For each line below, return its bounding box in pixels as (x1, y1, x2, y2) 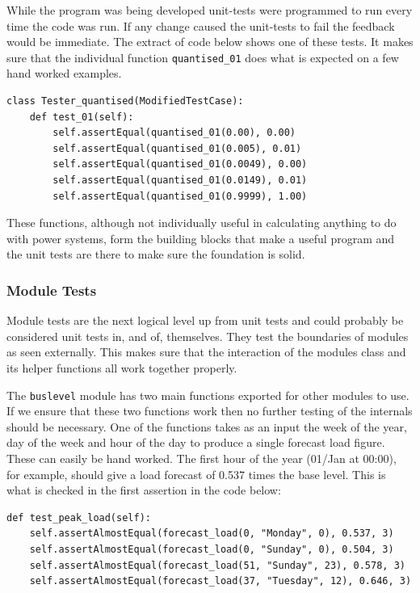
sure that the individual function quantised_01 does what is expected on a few (6, 48, 399, 65)
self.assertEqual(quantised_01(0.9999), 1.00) (52, 190, 308, 202)
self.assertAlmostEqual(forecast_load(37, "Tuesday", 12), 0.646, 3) (29, 575, 412, 587)
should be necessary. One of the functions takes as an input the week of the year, (6, 418, 407, 435)
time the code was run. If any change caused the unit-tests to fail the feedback (6, 17, 395, 34)
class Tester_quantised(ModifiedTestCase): (6, 95, 244, 107)
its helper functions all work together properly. (6, 359, 237, 376)
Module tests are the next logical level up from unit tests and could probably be (6, 312, 404, 329)
